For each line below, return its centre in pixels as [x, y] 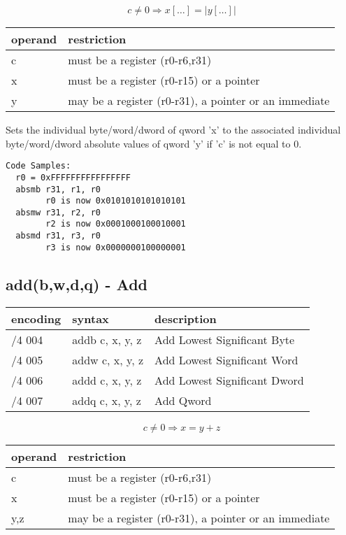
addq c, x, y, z [107, 400]
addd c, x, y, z [107, 380]
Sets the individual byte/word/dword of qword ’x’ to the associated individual [173, 129]
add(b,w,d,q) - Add [77, 284]
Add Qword [183, 400]
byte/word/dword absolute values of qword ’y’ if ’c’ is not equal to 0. [154, 143]
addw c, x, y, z [108, 359]
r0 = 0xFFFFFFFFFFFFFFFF [73, 177]
